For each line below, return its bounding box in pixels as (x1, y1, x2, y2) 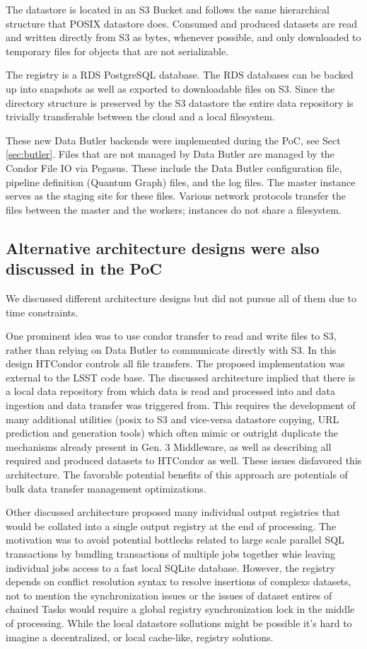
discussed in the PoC (6, 258, 162, 280)
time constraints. (6, 304, 78, 319)
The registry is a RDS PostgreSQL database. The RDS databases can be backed (6, 67, 354, 82)
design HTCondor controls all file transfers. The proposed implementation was (6, 356, 345, 371)
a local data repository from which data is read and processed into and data (6, 384, 336, 398)
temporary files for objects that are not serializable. (6, 43, 229, 58)
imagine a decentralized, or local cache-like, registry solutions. (6, 629, 274, 644)
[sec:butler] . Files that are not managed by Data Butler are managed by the (6, 147, 334, 161)
